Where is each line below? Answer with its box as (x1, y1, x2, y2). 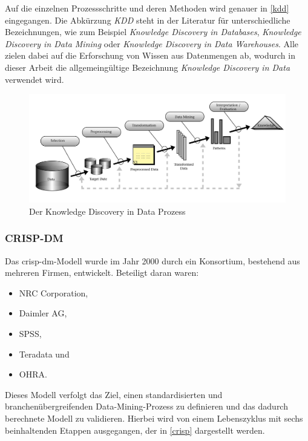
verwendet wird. (5, 73, 64, 85)
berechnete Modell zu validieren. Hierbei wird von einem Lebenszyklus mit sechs (5, 412, 303, 425)
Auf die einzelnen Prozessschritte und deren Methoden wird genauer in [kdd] (5, 2, 289, 14)
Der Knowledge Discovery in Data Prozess (29, 204, 186, 217)
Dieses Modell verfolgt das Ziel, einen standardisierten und (5, 388, 223, 400)
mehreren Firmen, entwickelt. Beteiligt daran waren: (5, 266, 199, 279)
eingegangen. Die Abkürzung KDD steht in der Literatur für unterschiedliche (5, 13, 290, 26)
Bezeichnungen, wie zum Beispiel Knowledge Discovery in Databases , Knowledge (5, 25, 301, 38)
